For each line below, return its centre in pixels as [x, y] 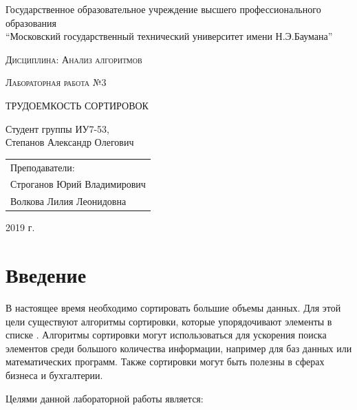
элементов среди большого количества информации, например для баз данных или [179, 348]
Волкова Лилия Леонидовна [68, 201]
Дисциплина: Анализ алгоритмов [74, 59]
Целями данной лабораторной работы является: [105, 398]
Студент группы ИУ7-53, [58, 128]
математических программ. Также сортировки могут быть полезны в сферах [165, 362]
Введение [46, 275]
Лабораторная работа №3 [56, 82]
